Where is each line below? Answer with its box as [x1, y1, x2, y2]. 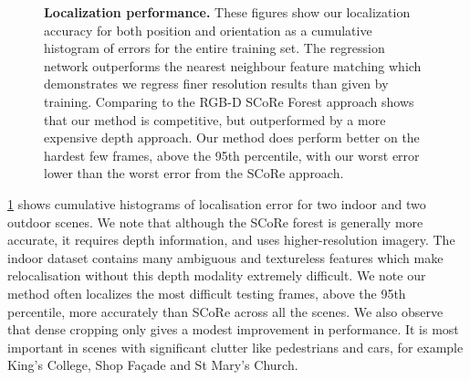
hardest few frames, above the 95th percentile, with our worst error [44, 145, 420, 164]
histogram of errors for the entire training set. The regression [44, 38, 385, 58]
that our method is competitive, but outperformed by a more [44, 110, 386, 129]
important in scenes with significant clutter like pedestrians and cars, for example [7, 337, 464, 356]
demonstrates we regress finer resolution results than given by [44, 74, 389, 93]
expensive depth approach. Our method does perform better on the [44, 128, 420, 147]
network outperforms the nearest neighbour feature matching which [44, 56, 422, 75]
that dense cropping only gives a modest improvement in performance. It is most [7, 320, 459, 339]
